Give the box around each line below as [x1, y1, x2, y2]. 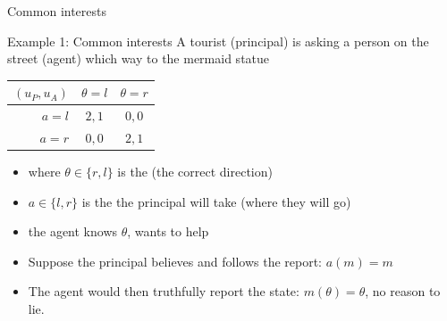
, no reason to [365, 282, 441, 300]
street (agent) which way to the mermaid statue [7, 49, 270, 68]
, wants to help [127, 222, 209, 241]
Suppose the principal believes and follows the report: [28, 251, 323, 270]
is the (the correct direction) [117, 162, 273, 181]
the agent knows [28, 222, 118, 241]
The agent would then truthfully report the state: [28, 282, 299, 300]
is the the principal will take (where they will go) [81, 192, 351, 210]
